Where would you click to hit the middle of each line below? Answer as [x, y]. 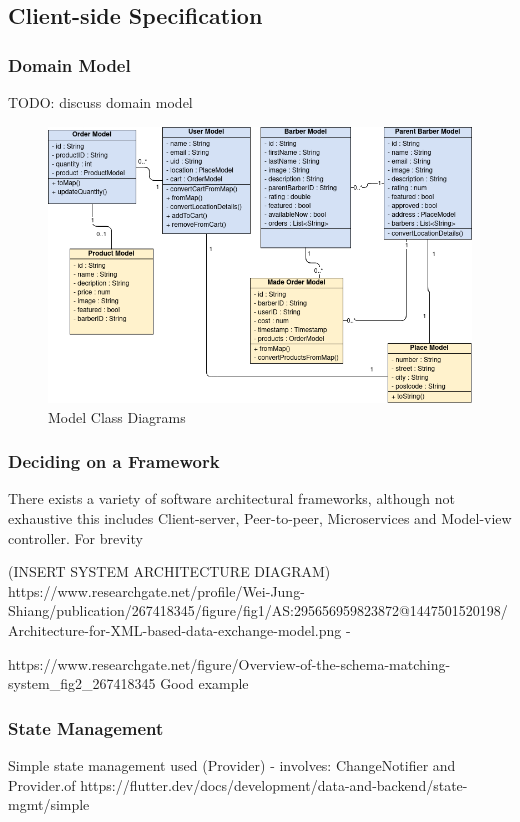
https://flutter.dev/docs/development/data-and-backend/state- [274, 784]
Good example [204, 683]
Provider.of [42, 784]
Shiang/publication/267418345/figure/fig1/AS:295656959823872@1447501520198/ [258, 610]
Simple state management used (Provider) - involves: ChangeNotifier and [232, 764]
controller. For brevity [75, 537]
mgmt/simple [49, 804]
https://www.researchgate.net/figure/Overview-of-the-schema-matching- [229, 663]
